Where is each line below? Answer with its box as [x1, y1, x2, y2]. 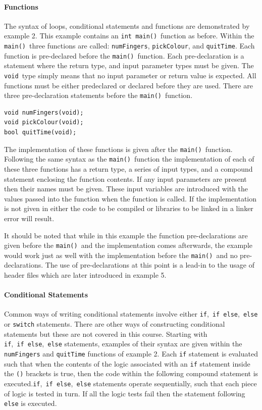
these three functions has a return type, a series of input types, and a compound [4, 163, 253, 174]
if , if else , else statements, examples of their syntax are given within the [4, 338, 242, 349]
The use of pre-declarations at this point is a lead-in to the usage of [45, 260, 255, 270]
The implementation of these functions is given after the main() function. [4, 143, 233, 154]
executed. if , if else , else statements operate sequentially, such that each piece [4, 378, 257, 388]
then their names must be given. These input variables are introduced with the [4, 183, 248, 194]
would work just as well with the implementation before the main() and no [4, 249, 238, 260]
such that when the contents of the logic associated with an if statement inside [4, 358, 250, 369]
